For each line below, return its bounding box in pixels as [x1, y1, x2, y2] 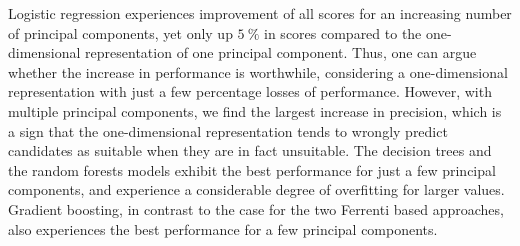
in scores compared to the [264, 22, 422, 43]
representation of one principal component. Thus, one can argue [85, 42, 477, 63]
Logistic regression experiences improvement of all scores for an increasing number [8, 3, 512, 23]
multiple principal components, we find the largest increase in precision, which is [8, 100, 502, 121]
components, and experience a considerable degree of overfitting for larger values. [8, 179, 505, 200]
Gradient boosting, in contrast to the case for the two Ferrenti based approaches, [8, 198, 504, 219]
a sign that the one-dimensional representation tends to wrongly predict [8, 120, 448, 141]
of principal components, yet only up [8, 22, 233, 43]
